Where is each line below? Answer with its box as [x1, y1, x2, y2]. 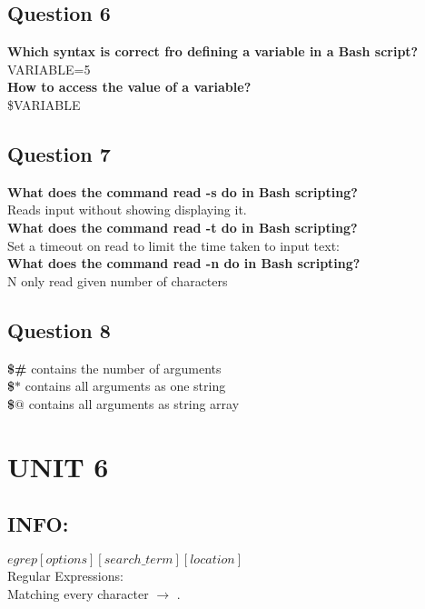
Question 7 [7, 139, 111, 167]
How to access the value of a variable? [7, 77, 252, 96]
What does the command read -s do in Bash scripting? [7, 182, 358, 201]
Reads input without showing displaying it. [7, 200, 247, 219]
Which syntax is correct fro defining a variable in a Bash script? [7, 42, 419, 61]
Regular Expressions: [7, 565, 124, 584]
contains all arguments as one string [25, 376, 226, 395]
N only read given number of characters [7, 271, 228, 290]
